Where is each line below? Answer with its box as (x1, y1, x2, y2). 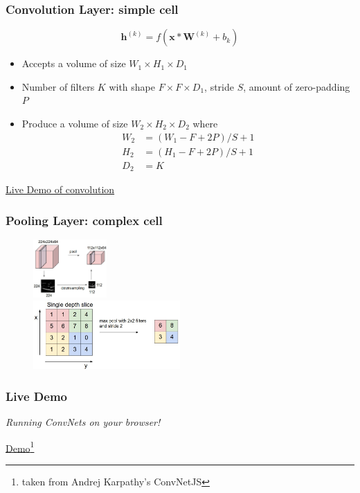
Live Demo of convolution (6, 182, 115, 197)
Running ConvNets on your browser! (6, 415, 161, 429)
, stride (204, 79, 234, 93)
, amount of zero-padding (243, 79, 350, 93)
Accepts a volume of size (21, 56, 126, 71)
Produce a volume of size (21, 116, 128, 130)
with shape (109, 79, 155, 93)
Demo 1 (6, 438, 35, 455)
